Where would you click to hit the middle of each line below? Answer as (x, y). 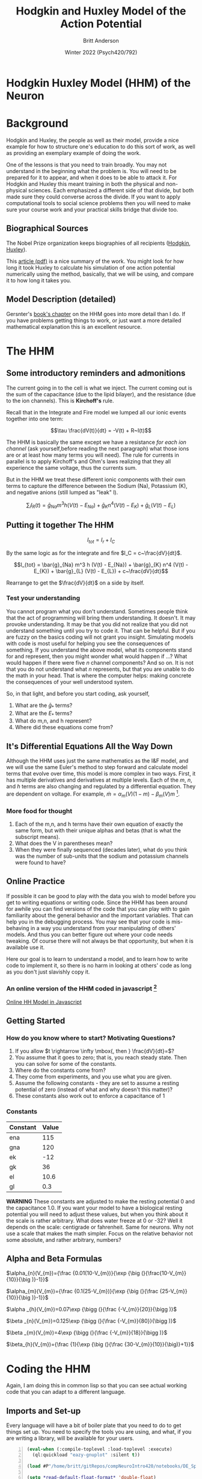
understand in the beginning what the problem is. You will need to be (91, 171)
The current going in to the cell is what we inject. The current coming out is (99, 388)
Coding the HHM (48, 1369)
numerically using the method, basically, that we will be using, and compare (100, 274)
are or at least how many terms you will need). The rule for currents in (93, 455)
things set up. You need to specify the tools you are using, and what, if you (99, 1432)
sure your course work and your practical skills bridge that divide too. (92, 209)
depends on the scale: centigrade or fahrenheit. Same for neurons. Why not (100, 1227)
